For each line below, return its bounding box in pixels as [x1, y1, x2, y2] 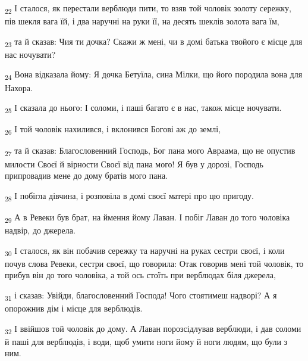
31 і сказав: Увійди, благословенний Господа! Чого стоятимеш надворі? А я [5, 288, 277, 303]
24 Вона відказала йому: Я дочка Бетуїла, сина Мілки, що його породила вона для [5, 68, 303, 82]
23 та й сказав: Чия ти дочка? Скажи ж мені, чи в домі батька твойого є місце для [5, 35, 303, 49]
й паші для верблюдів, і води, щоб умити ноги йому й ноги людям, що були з [5, 335, 288, 347]
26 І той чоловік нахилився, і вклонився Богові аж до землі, [5, 123, 221, 137]
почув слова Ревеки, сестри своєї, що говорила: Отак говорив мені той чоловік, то [5, 257, 304, 269]
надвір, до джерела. [5, 223, 76, 236]
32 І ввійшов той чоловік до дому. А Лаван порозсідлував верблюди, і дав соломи [5, 322, 301, 336]
